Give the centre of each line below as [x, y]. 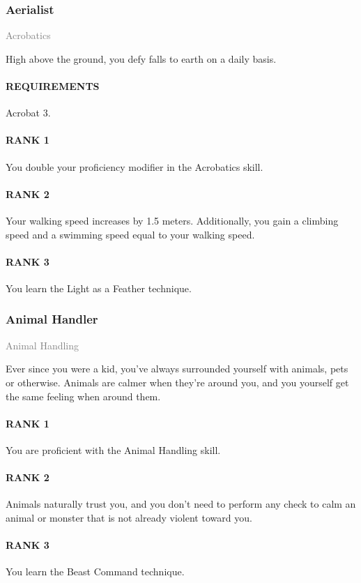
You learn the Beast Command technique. [95, 571]
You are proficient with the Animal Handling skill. [113, 449]
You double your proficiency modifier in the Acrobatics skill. [135, 166]
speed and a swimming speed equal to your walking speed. [130, 234]
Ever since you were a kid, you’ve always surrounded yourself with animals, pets [177, 369]
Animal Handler [52, 319]
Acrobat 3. [28, 113]
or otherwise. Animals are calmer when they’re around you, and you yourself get [177, 382]
